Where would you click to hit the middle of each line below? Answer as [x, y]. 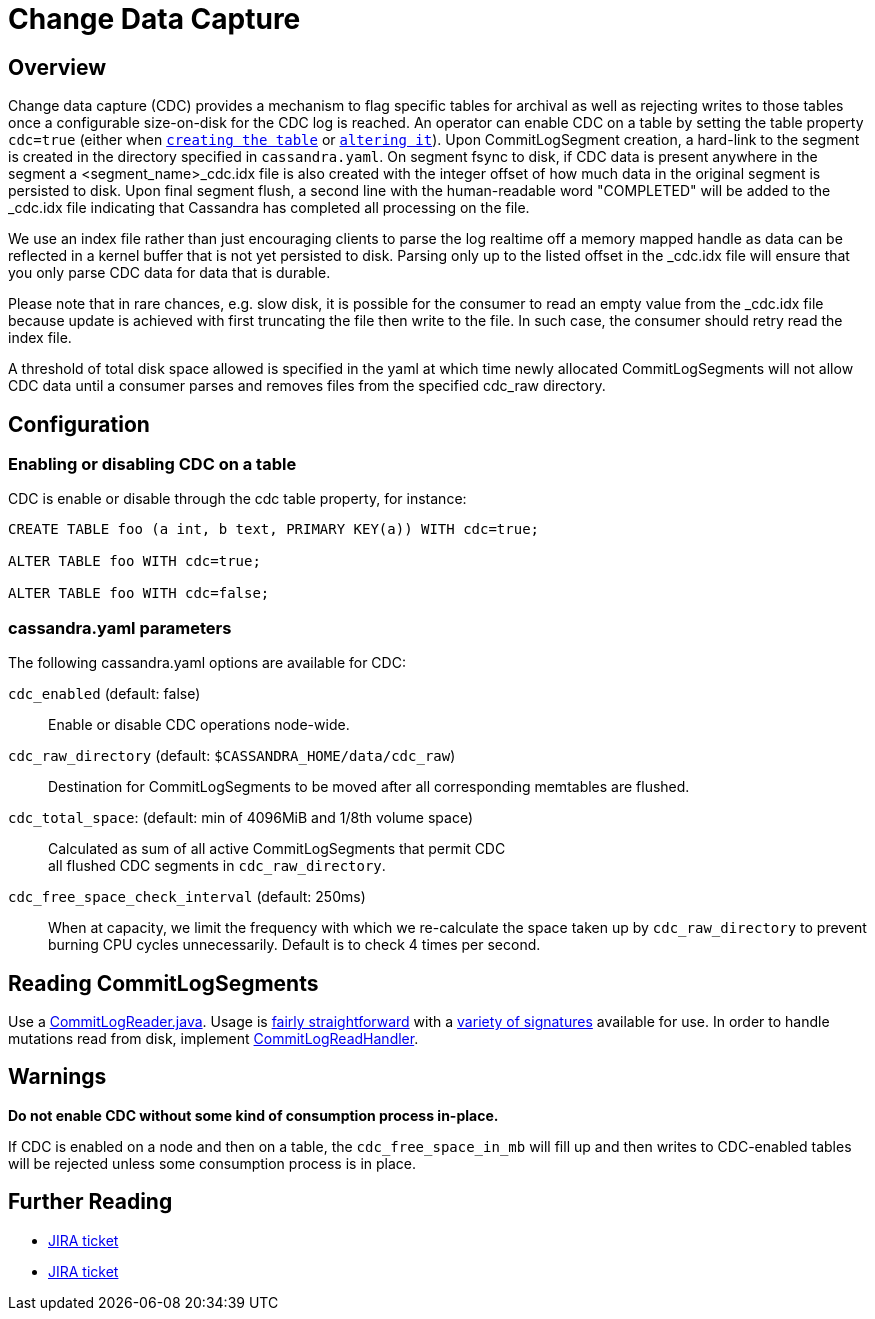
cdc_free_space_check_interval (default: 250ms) [187, 897]
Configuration [79, 424]
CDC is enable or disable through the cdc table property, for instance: [237, 499]
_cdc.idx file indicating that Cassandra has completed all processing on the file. [269, 208]
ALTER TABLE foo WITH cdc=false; [139, 593]
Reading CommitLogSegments [163, 983]
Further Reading [90, 1202]
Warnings [57, 1077]
